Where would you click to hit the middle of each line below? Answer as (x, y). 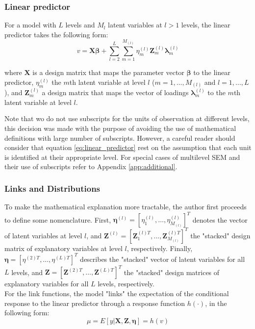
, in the (216, 303)
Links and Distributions (52, 188)
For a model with (30, 25)
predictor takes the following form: (56, 34)
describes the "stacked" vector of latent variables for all (163, 259)
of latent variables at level (43, 235)
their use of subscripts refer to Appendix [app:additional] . (91, 166)
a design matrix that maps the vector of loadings (115, 92)
